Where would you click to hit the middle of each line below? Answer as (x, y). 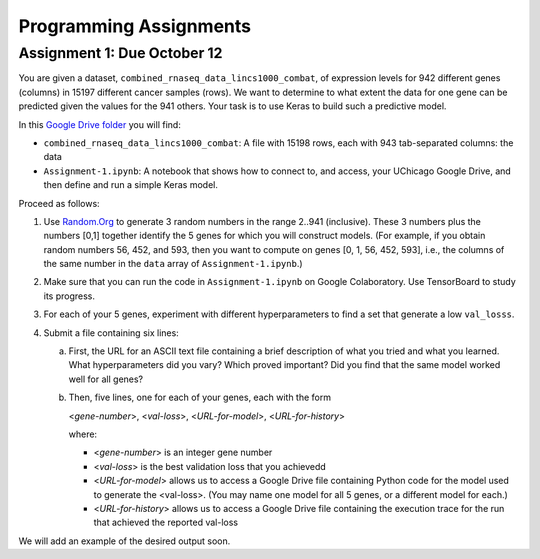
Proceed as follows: (59, 203)
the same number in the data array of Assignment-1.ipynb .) (173, 264)
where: (83, 434)
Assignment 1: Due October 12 (120, 53)
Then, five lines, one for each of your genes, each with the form (200, 397)
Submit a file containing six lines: (111, 332)
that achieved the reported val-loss (166, 522)
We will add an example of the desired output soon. (124, 541)
